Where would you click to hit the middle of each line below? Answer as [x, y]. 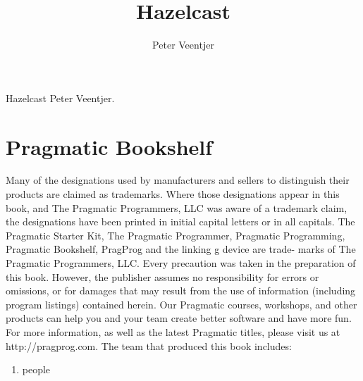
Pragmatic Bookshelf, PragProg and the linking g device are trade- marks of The [181, 249]
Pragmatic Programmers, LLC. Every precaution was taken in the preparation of [181, 263]
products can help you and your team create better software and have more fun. [179, 318]
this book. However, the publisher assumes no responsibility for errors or [162, 276]
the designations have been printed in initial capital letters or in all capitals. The [180, 221]
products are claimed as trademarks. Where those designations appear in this [173, 194]
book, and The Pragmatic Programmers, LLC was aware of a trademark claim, [177, 207]
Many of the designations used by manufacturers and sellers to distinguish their [178, 180]
